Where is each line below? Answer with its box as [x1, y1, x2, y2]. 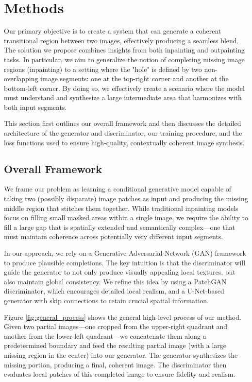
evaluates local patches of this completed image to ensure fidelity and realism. [4, 369, 235, 379]
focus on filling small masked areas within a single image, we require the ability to [4, 212, 248, 223]
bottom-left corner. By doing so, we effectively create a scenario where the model [4, 83, 245, 93]
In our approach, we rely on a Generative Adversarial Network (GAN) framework [4, 248, 246, 258]
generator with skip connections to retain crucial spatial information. [4, 295, 209, 305]
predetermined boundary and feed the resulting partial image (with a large [4, 340, 227, 350]
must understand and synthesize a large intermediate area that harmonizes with [4, 92, 242, 103]
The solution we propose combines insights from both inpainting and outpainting [4, 45, 245, 55]
